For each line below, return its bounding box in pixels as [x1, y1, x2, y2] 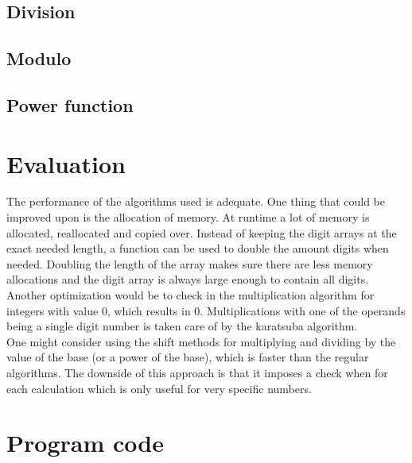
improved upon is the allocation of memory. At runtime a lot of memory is [6, 209, 370, 226]
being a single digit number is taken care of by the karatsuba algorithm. [6, 318, 358, 334]
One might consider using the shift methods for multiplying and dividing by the [6, 333, 396, 349]
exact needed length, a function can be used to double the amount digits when [6, 240, 389, 257]
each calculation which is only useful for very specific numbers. [6, 380, 312, 396]
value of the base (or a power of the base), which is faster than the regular [6, 349, 369, 365]
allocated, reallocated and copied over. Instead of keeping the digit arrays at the [6, 224, 397, 241]
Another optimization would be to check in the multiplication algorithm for [6, 287, 375, 303]
